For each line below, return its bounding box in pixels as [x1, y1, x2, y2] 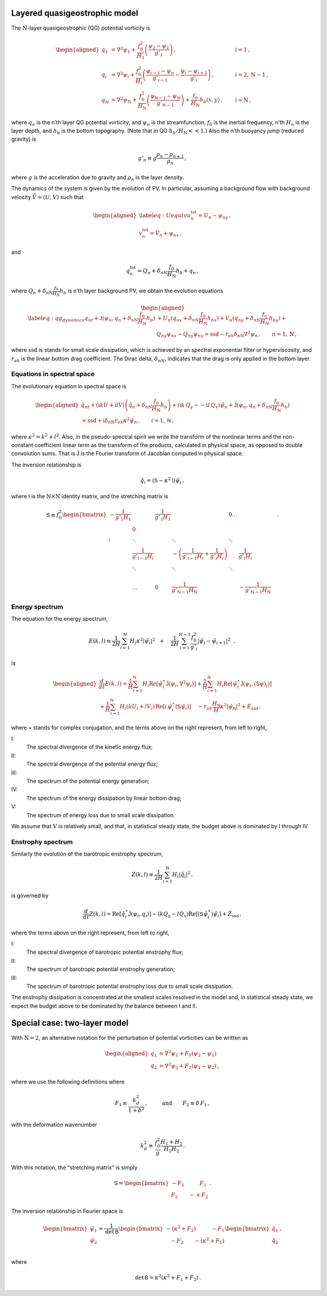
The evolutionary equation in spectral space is [11, 382, 127, 390]
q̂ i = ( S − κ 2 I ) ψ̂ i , [140, 476, 185, 485]
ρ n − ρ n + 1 [156, 150, 184, 159]
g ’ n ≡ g [137, 155, 157, 163]
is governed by [11, 892, 48, 899]
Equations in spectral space [11, 370, 95, 379]
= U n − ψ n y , [197, 212, 231, 220]
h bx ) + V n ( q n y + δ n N [206, 315, 261, 323]
